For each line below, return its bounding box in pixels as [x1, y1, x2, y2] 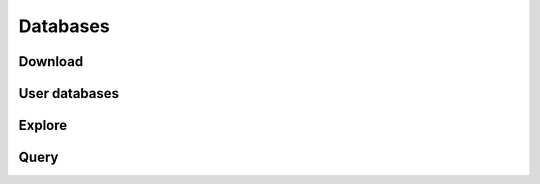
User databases [18, 85, 120, 102]
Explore [18, 117, 68, 134]
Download [18, 53, 84, 70]
